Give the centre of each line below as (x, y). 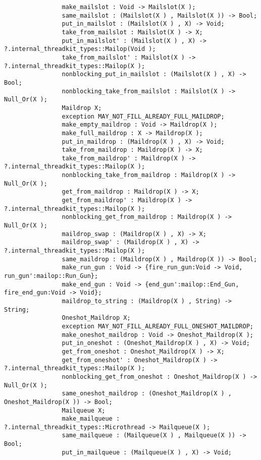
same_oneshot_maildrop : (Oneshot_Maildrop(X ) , (147, 394)
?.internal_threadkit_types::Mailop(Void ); (80, 49)
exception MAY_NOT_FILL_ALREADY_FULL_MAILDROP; (143, 116)
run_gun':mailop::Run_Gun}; (51, 276)
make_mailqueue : (91, 419)
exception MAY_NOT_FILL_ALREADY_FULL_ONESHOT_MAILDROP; (158, 326)
